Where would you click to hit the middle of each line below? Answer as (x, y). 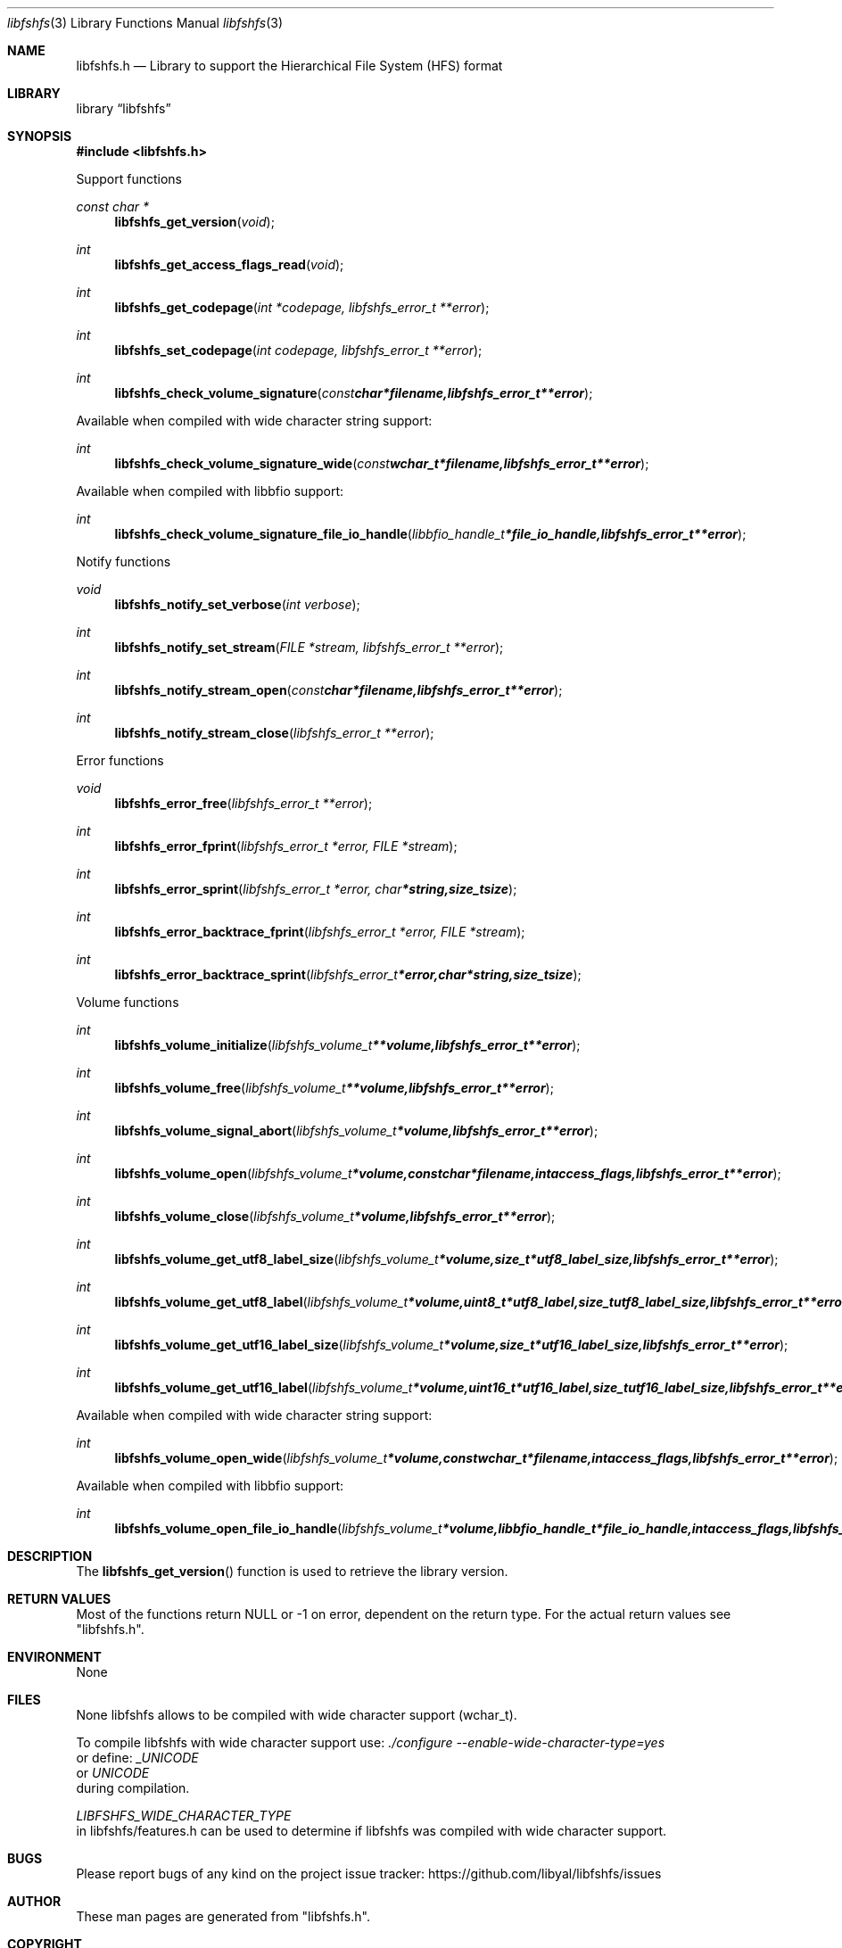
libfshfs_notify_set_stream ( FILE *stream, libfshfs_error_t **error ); (309, 647)
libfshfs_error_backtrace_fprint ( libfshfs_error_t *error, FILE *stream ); (320, 932)
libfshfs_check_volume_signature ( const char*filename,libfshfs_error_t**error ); (354, 393)
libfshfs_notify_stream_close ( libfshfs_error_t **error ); (274, 733)
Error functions (120, 760)
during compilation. (133, 1788)
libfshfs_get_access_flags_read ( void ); (229, 264)
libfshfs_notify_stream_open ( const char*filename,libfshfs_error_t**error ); (338, 690)
